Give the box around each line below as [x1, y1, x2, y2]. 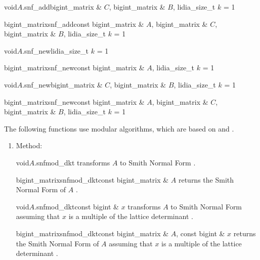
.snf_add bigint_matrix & [22, 2, 102, 12]
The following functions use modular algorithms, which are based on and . [4, 123, 234, 134]
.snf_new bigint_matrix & [22, 79, 103, 90]
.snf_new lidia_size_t [22, 45, 89, 56]
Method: [16, 140, 42, 151]
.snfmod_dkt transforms [34, 157, 110, 167]
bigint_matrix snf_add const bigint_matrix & [4, 18, 144, 29]
